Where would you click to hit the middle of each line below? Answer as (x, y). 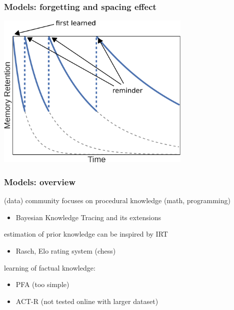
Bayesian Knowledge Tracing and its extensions (88, 217)
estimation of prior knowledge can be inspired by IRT (86, 234)
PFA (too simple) (42, 284)
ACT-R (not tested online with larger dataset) (87, 301)
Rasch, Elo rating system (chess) (66, 250)
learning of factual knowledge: (50, 267)
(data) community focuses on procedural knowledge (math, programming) (117, 200)
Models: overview (40, 181)
